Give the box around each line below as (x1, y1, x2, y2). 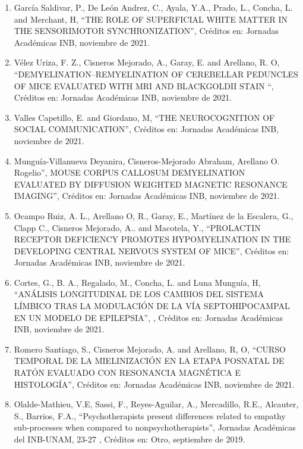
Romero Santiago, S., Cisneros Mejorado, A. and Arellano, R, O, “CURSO (14, 342, 286, 355)
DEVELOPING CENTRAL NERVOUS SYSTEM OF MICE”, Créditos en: (14, 244, 289, 257)
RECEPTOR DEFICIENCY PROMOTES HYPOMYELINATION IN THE (14, 233, 291, 245)
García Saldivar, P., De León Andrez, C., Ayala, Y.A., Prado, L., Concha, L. (14, 1, 293, 13)
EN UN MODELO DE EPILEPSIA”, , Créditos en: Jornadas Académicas (14, 311, 283, 323)
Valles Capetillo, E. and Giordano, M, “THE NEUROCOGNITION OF (14, 111, 275, 123)
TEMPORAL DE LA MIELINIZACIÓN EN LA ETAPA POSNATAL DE (14, 354, 285, 367)
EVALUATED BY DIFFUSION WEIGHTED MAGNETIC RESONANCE (14, 177, 288, 190)
